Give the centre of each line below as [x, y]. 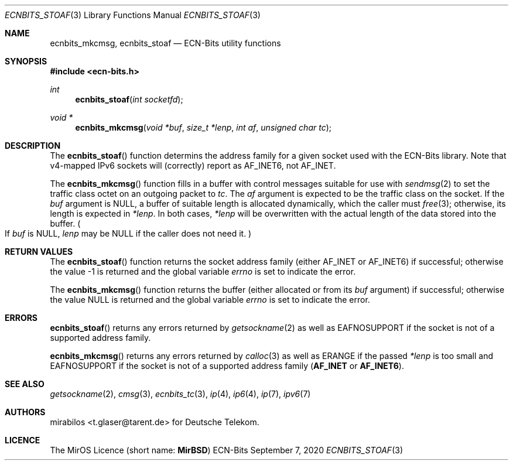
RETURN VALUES [39, 252]
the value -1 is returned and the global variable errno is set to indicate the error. [203, 271]
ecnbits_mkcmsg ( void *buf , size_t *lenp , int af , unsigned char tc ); [203, 127]
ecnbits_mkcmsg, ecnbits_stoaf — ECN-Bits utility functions [165, 43]
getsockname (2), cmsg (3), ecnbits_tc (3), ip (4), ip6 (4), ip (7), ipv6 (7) [180, 394]
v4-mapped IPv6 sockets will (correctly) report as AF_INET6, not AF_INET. [193, 165]
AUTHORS [25, 412]
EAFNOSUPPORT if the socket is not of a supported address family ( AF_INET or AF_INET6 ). [227, 366]
